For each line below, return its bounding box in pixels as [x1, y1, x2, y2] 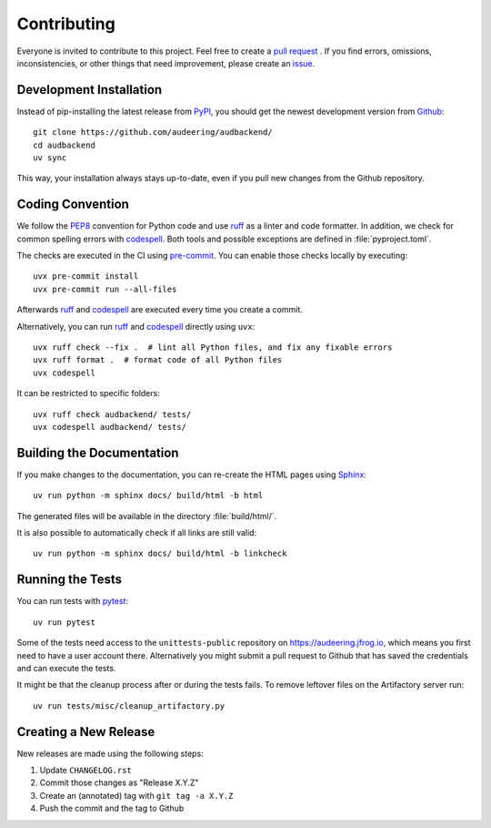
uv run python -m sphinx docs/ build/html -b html [33, 490, 264, 501]
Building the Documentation [16, 445, 179, 460]
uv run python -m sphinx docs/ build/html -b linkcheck [33, 548, 287, 559]
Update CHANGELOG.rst [39, 765, 132, 776]
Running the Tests [16, 572, 123, 588]
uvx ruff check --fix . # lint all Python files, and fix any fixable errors [33, 342, 393, 353]
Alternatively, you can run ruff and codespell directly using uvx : [16, 321, 256, 332]
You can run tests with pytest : [16, 596, 129, 607]
